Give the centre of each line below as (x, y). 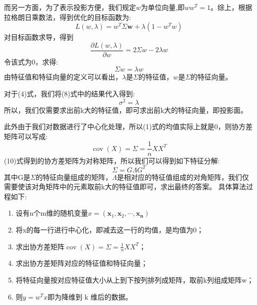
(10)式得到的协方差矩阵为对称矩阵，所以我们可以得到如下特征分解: (112, 160)
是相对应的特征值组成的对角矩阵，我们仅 (183, 177)
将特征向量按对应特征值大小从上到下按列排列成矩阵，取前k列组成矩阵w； (135, 280)
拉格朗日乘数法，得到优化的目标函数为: (67, 17)
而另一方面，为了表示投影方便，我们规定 (70, 7)
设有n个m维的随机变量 (52, 213)
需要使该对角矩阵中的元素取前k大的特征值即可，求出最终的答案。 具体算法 (125, 187)
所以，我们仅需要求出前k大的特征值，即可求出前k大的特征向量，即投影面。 (126, 110)
